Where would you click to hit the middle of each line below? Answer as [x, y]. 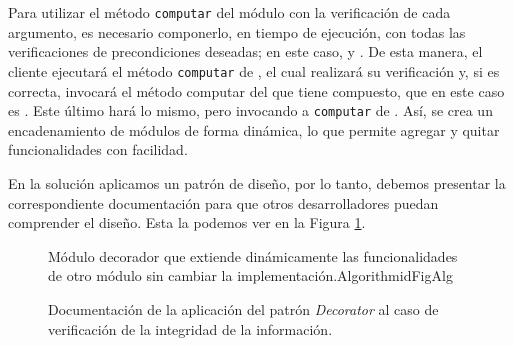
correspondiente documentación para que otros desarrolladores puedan [223, 202]
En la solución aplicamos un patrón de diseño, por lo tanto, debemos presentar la [257, 182]
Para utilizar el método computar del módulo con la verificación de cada [229, 12]
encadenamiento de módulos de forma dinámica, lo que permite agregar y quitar [254, 129]
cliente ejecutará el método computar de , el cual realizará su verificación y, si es [254, 70]
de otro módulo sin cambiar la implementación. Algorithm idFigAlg [250, 275]
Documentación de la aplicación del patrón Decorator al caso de [243, 308]
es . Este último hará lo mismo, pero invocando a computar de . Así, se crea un [250, 110]
